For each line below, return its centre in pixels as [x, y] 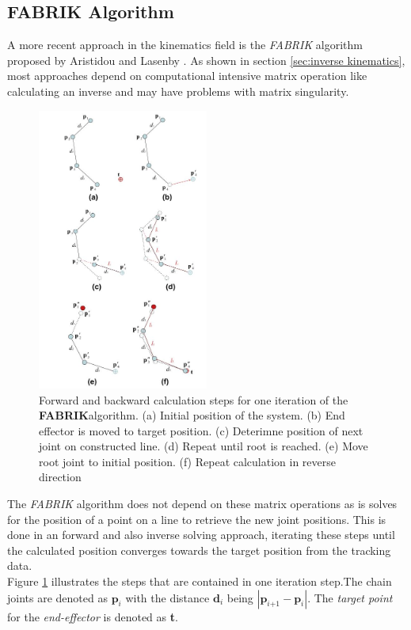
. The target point [350, 597]
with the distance [167, 597]
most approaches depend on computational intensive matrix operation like [187, 76]
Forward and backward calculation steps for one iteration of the [194, 399]
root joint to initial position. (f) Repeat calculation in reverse [188, 461]
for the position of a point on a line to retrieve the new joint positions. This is [197, 519]
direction [60, 477]
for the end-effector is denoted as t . [93, 616]
